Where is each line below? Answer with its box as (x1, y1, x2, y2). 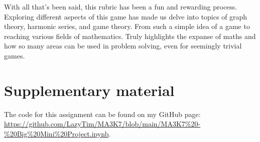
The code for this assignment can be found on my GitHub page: (4, 108, 201, 119)
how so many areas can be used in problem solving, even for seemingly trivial (4, 40, 242, 51)
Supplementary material (4, 79, 175, 100)
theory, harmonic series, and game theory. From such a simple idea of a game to (4, 21, 250, 31)
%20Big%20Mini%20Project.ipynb (4, 128, 109, 138)
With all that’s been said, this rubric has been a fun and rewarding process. (4, 1, 237, 11)
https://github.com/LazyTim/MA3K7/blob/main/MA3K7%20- (4, 118, 201, 129)
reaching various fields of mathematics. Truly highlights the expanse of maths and (4, 30, 256, 41)
